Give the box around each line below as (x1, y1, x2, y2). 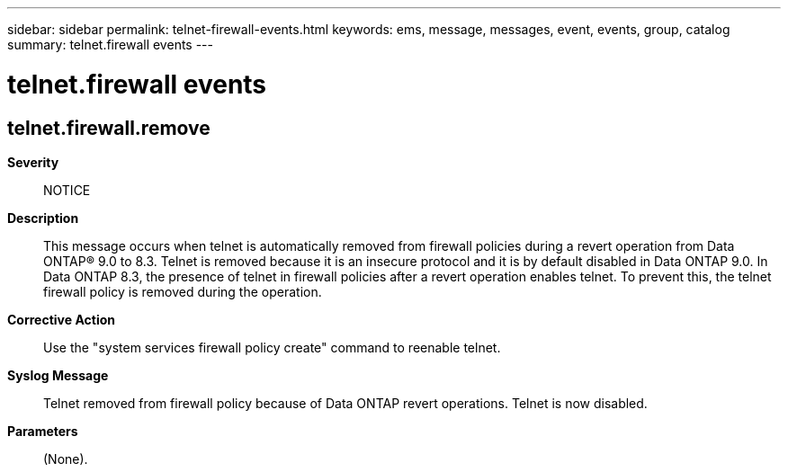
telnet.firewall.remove (7, 116, 210, 139)
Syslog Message (7, 367, 109, 383)
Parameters (7, 423, 78, 439)
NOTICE (43, 182, 91, 198)
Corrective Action (7, 311, 115, 327)
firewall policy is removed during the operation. (43, 283, 322, 299)
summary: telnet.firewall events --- (7, 37, 213, 52)
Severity (7, 154, 59, 170)
